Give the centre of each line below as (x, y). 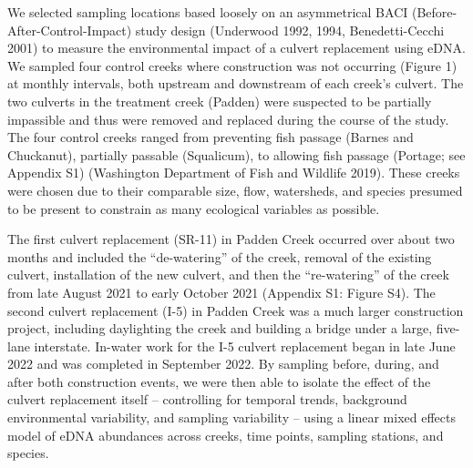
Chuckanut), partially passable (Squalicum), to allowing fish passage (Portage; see (236, 154)
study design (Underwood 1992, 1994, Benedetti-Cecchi (290, 30)
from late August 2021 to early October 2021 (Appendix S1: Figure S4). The (221, 292)
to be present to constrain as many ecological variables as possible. (194, 208)
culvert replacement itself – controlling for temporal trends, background (207, 399)
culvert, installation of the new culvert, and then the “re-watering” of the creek (228, 275)
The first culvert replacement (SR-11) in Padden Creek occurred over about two (231, 239)
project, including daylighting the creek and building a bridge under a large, (220, 328)
